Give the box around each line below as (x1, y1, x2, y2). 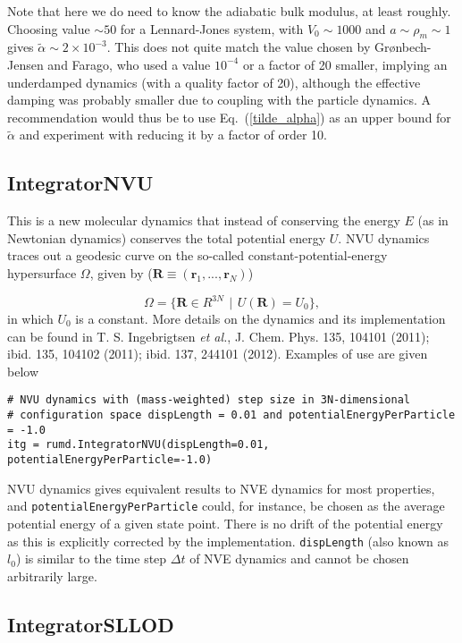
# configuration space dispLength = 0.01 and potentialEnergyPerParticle (7, 409, 456, 422)
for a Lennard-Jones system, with (120, 19, 304, 38)
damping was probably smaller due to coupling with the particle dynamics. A (7, 90, 432, 109)
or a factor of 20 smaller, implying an (242, 55, 448, 73)
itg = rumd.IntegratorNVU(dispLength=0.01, (7, 438, 270, 452)
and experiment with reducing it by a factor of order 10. (19, 125, 328, 144)
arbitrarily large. (7, 566, 97, 585)
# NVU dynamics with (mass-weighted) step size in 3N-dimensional (7, 393, 411, 407)
